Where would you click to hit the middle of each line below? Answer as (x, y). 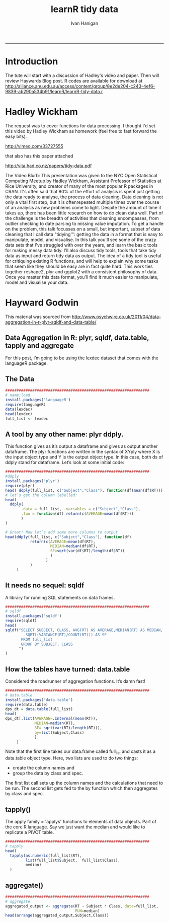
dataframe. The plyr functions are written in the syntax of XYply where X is (82, 452)
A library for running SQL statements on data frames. (60, 597)
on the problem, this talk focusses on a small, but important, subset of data (83, 229)
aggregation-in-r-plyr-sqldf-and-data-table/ (51, 322)
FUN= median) (87, 911)
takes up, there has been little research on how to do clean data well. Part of (84, 213)
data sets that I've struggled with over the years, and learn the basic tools (81, 245)
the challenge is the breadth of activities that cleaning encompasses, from (82, 218)
